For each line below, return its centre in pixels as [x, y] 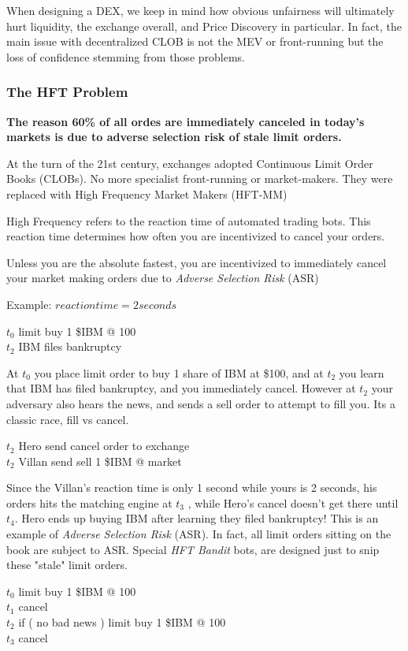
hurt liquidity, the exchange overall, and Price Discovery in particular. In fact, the [204, 26]
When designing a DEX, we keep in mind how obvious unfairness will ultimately [200, 10]
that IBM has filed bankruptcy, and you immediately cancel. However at [181, 388]
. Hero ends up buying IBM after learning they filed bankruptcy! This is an [197, 518]
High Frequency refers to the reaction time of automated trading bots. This [189, 220]
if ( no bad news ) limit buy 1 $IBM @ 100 [122, 622]
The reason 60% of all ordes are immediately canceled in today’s [185, 121]
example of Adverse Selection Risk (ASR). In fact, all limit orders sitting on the [199, 534]
